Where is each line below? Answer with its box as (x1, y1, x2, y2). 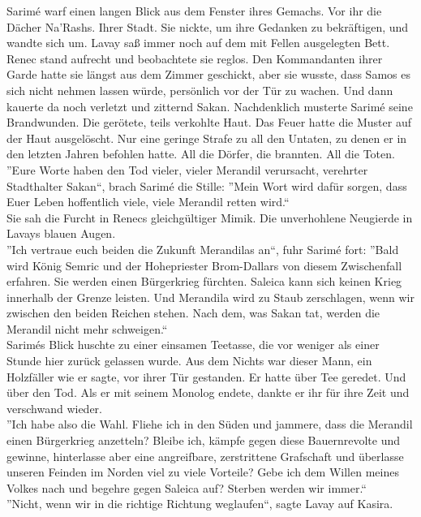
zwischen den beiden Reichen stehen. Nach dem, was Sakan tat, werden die (6, 304, 380, 321)
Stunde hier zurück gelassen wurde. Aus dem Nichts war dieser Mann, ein (6, 352, 372, 369)
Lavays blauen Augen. (6, 225, 116, 242)
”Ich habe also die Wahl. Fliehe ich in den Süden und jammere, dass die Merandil (6, 416, 413, 433)
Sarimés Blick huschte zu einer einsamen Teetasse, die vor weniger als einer (6, 336, 380, 353)
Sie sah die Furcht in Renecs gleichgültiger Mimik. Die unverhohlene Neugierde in (6, 209, 413, 226)
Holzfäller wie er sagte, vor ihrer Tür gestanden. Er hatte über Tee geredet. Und (6, 368, 406, 385)
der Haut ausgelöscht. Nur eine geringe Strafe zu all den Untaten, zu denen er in (6, 129, 407, 146)
